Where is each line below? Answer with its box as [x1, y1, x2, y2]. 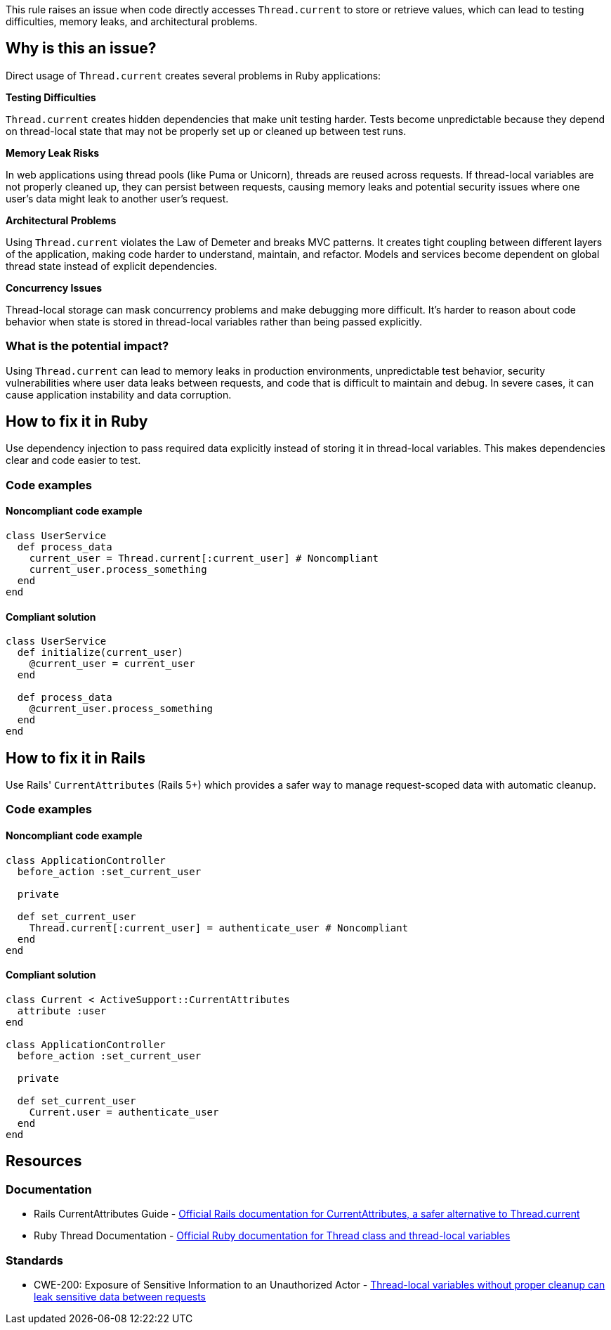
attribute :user [17, 1005, 107, 1016]
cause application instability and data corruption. [6, 388, 232, 401]
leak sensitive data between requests [34, 1290, 206, 1303]
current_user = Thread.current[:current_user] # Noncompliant [29, 553, 379, 564]
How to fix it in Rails [6, 749, 145, 767]
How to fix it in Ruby [6, 413, 148, 431]
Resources [6, 1152, 82, 1170]
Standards [6, 1253, 64, 1267]
